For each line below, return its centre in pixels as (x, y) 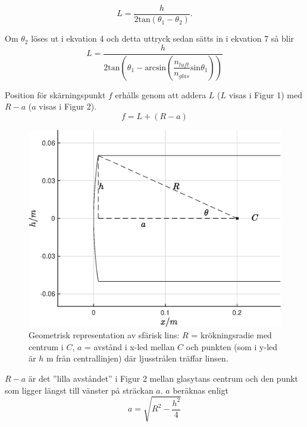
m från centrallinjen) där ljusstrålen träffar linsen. (137, 358)
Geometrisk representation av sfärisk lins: (104, 335)
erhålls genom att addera (161, 94)
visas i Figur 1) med (265, 94)
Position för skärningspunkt (55, 94)
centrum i (46, 346)
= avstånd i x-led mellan (130, 346)
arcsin (156, 68)
